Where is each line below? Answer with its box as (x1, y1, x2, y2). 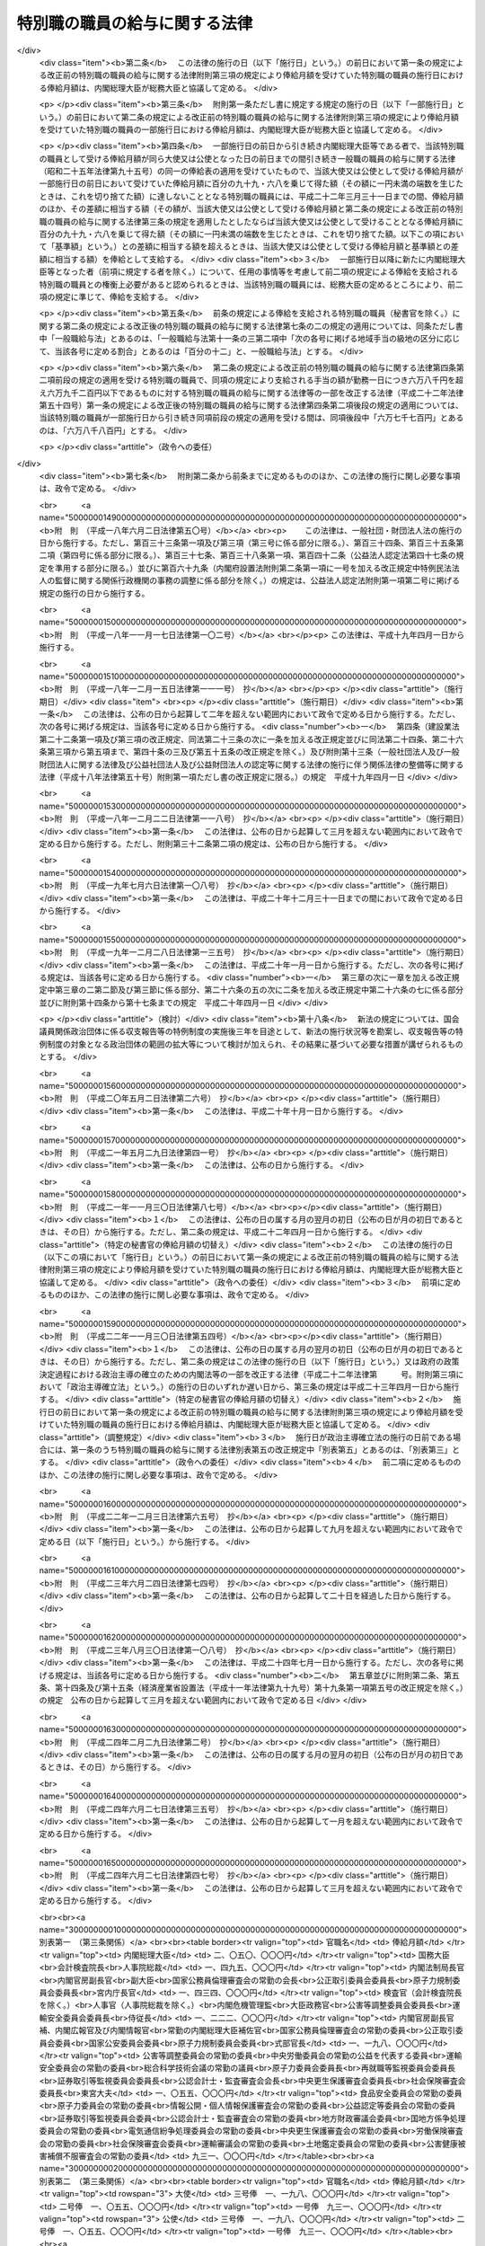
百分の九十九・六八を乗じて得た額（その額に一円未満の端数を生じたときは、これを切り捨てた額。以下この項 (39, 229, 440, 240)
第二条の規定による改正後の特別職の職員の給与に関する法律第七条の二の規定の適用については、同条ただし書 (62, 320, 463, 332)
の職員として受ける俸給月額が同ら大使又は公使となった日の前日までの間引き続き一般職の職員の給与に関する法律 (39, 153, 456, 164)
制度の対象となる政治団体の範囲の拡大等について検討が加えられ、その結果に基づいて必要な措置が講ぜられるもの (46, 1039, 463, 1049)
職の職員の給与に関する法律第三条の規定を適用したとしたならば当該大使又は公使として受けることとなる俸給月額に (39, 216, 464, 226)
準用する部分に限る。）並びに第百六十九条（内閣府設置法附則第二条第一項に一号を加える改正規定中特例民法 (54, 562, 453, 573)
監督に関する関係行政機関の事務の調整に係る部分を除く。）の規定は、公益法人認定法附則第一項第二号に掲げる (54, 575, 460, 586)
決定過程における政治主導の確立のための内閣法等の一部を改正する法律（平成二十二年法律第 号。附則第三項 (39, 1368, 456, 1379)
